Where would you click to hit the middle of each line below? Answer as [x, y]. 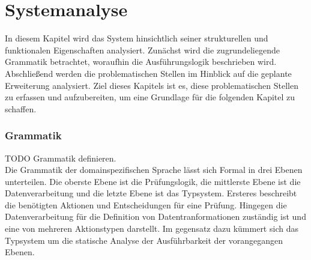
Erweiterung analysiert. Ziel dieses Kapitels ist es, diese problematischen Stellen [152, 85]
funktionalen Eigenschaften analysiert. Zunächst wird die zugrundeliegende [142, 50]
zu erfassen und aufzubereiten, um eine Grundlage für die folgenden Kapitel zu [150, 97]
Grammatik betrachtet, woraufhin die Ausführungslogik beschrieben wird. [141, 62]
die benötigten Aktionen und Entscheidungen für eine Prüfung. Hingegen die [146, 204]
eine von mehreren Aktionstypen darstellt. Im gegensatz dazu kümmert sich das [152, 228]
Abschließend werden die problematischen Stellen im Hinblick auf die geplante [148, 73]
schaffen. [21, 108]
